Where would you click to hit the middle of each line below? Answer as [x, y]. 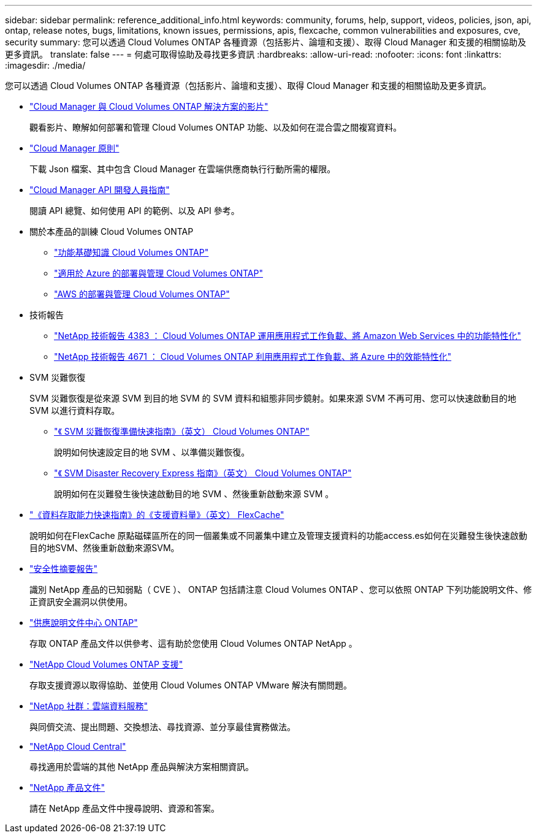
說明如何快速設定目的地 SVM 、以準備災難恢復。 [152, 452]
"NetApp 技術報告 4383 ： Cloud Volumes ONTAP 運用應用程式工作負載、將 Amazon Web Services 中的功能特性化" [288, 336]
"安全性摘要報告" [64, 569]
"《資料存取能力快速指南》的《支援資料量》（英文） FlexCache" [157, 515]
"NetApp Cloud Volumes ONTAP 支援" [106, 664]
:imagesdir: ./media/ [45, 65]
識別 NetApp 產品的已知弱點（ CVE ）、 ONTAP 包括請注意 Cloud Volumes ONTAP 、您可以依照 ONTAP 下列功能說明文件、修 [281, 589]
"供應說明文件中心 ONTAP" [84, 623]
